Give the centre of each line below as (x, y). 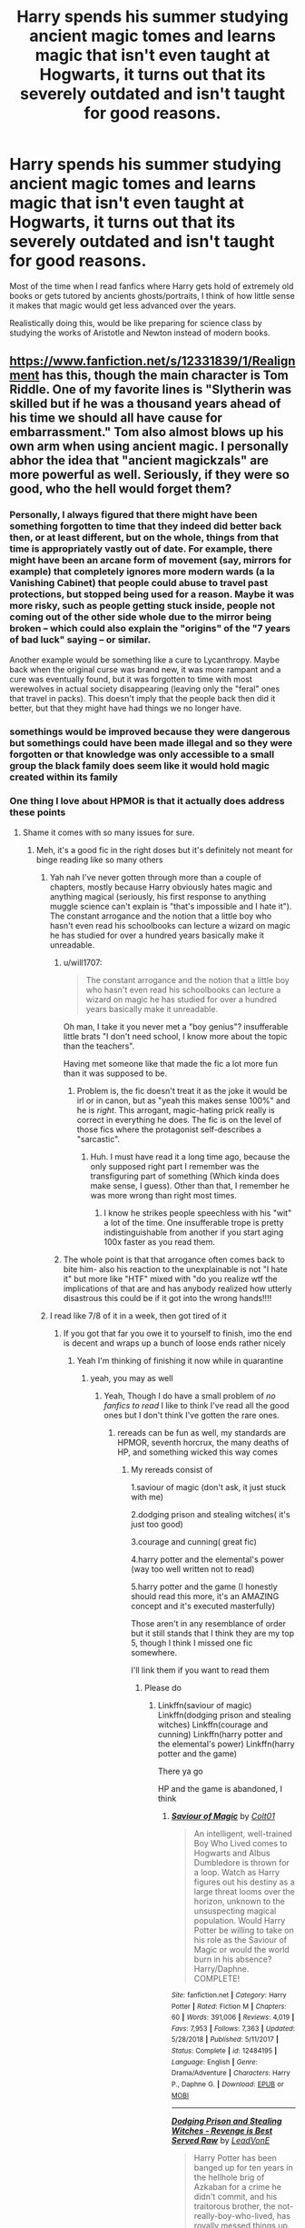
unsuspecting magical (235, 1911)
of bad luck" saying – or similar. (80, 640)
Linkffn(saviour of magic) (205, 1705)
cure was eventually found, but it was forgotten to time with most (131, 679)
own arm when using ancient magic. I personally (149, 447)
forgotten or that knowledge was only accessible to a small (142, 754)
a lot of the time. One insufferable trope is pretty (194, 1222)
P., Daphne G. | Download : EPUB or (227, 2084)
